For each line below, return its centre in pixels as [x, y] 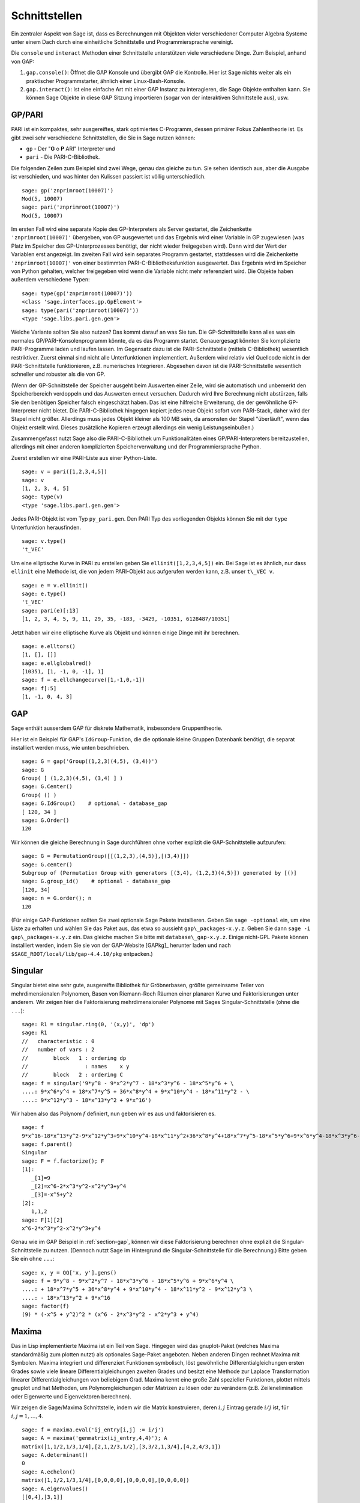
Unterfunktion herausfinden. [46, 527]
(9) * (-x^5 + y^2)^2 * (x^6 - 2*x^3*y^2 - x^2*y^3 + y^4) [110, 1315]
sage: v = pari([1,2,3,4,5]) [64, 472]
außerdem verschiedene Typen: [50, 280]
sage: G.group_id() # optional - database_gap [96, 881]
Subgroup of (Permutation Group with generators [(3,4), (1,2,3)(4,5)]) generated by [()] [159, 873]
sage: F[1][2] [42, 1220]
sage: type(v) [42, 497]
